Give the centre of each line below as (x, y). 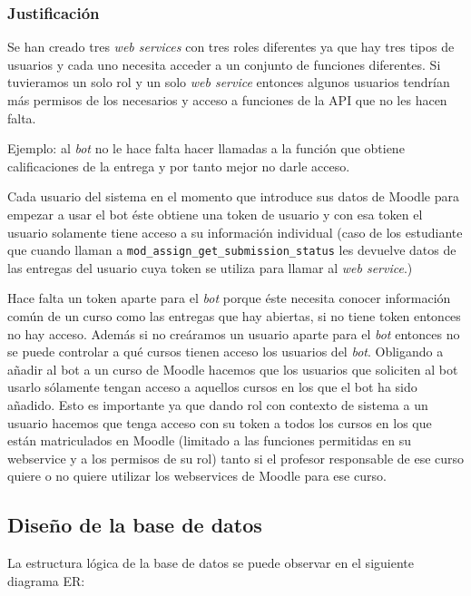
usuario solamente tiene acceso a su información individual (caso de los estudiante (235, 232)
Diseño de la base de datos (135, 525)
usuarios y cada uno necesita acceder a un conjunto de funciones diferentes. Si (224, 64)
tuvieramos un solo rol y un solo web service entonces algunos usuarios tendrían (229, 82)
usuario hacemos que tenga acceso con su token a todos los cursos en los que (220, 422)
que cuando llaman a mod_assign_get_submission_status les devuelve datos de (232, 250)
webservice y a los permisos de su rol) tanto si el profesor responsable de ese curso (236, 458)
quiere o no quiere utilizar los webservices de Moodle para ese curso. (197, 476)
